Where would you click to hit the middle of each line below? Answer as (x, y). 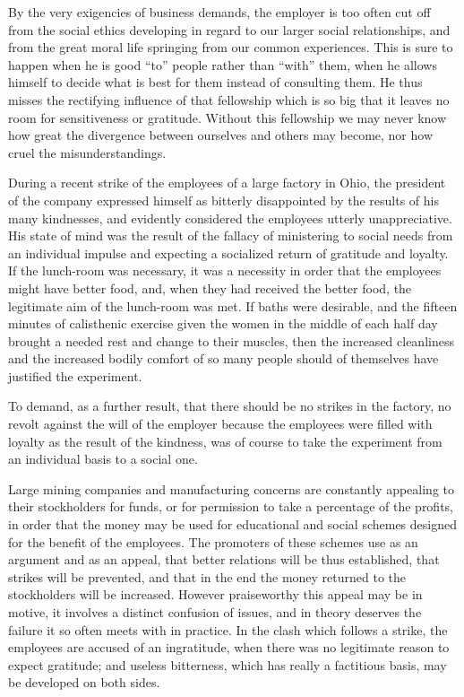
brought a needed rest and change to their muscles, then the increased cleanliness (231, 340)
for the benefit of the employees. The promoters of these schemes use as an (213, 541)
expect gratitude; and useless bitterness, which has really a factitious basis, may (228, 664)
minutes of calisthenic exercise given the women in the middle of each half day (223, 323)
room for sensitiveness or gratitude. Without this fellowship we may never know (228, 117)
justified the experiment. (75, 375)
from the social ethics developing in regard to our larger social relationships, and (229, 29)
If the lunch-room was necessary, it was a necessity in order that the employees (225, 270)
